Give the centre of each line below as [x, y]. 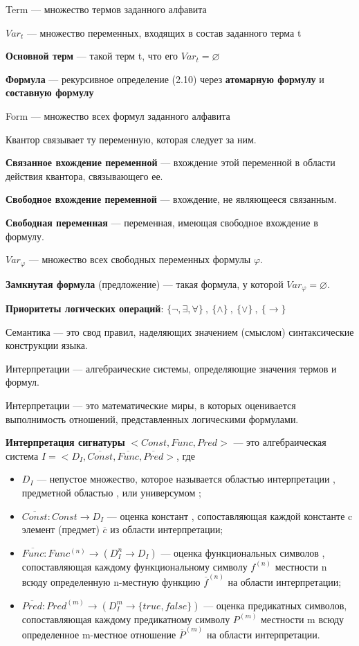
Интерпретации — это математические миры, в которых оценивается [151, 405]
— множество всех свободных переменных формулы [140, 259]
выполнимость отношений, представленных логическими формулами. [152, 419]
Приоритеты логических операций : [85, 308]
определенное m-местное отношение [99, 634]
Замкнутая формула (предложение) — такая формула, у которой [145, 284]
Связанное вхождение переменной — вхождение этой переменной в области [171, 162]
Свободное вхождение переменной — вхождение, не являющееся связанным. [171, 199]
